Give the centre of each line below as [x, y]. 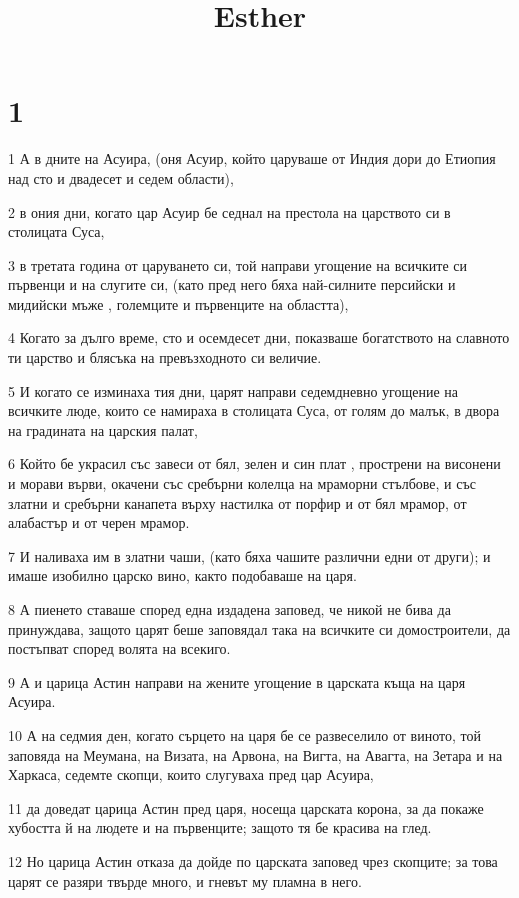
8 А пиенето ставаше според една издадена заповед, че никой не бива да [229, 609]
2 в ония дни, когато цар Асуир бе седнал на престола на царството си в [229, 211]
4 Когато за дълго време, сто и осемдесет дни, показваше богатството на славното [259, 337]
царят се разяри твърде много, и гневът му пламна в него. [185, 880]
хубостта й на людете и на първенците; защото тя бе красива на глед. [220, 827]
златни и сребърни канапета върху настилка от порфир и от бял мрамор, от [237, 502]
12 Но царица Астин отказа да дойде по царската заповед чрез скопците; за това [253, 860]
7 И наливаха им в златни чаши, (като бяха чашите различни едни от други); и [249, 555]
